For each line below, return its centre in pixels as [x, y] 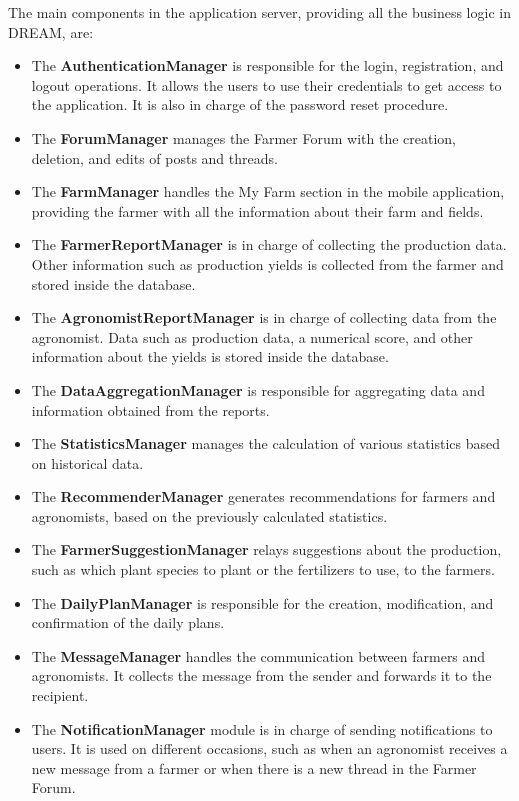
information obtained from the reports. [150, 409]
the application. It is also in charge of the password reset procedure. [240, 104]
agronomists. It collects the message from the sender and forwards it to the [261, 675]
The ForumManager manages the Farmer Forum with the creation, [243, 137]
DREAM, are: [51, 31]
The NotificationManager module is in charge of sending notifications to [262, 728]
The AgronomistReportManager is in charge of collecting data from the [264, 317]
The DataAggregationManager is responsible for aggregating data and [258, 389]
